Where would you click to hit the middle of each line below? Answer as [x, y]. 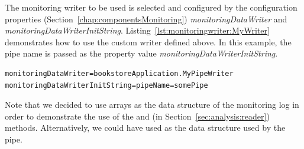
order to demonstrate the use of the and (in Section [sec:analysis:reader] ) [137, 116]
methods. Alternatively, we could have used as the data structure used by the [145, 128]
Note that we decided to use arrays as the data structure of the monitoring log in [152, 105]
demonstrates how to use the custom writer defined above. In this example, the [148, 42]
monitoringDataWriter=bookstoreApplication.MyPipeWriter [119, 73]
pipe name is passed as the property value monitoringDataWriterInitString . [141, 53]
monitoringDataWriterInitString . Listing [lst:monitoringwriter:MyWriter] [137, 30]
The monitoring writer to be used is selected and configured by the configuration [151, 7]
